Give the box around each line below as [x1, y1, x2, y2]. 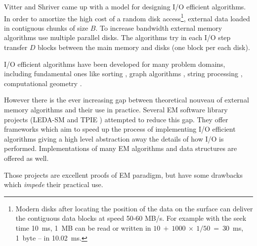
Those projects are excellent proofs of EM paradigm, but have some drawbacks [4, 169, 243, 180]
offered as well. [4, 152, 49, 163]
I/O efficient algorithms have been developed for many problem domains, [4, 58, 225, 69]
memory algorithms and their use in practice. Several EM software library [4, 104, 228, 114]
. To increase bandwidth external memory [95, 22, 222, 33]
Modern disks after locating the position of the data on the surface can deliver [15, 203, 253, 213]
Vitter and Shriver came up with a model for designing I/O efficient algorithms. [4, 1, 246, 11]
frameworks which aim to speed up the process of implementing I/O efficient [4, 124, 236, 134]
